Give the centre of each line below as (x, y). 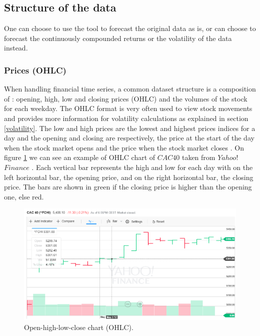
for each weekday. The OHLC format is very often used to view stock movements (128, 108)
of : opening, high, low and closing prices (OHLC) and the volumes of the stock (126, 98)
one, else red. (24, 196)
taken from (198, 157)
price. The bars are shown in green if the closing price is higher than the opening (128, 187)
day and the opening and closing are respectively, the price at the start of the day (129, 138)
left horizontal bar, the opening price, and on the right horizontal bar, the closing (129, 177)
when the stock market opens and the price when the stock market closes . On (124, 147)
